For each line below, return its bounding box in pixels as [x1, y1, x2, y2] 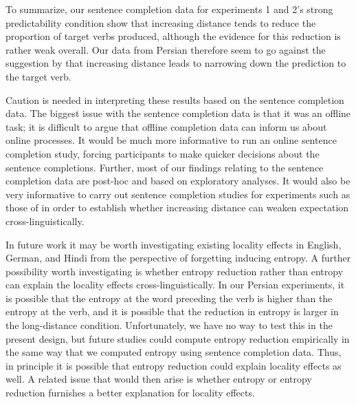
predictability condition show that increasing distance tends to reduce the [5, 15, 316, 30]
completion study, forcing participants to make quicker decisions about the [5, 146, 320, 160]
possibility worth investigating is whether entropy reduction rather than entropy [5, 264, 344, 278]
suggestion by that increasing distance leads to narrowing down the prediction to [5, 56, 346, 70]
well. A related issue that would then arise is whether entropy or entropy [5, 372, 312, 386]
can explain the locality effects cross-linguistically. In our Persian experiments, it [5, 277, 345, 292]
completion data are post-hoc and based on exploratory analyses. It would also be [5, 173, 351, 188]
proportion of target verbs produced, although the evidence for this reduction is [5, 29, 341, 43]
